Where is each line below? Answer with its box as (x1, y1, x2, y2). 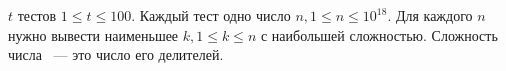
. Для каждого (387, 5, 473, 25)
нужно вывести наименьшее (8, 24, 179, 45)
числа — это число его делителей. (8, 44, 224, 65)
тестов (17, 5, 57, 25)
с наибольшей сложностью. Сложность (260, 24, 498, 45)
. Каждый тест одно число (131, 5, 291, 25)
